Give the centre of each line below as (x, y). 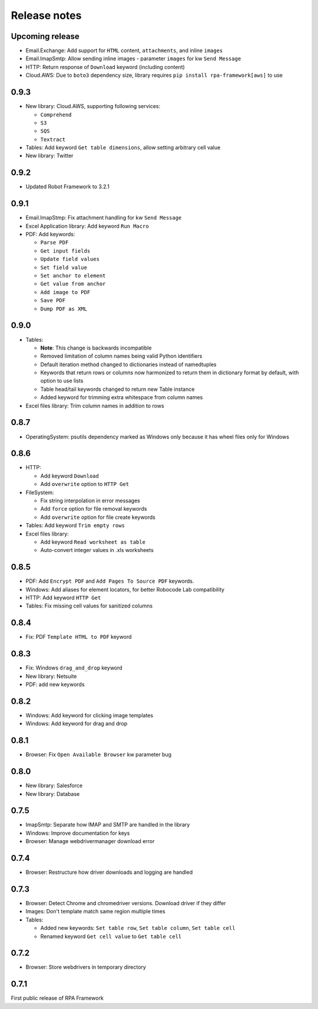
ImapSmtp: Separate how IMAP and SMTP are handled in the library (108, 825)
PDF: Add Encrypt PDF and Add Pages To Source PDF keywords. (110, 581)
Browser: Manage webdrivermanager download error (90, 841)
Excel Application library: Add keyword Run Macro (87, 226)
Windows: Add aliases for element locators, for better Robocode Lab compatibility (125, 589)
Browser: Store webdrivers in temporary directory (86, 967)
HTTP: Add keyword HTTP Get (63, 598)
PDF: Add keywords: (50, 234)
